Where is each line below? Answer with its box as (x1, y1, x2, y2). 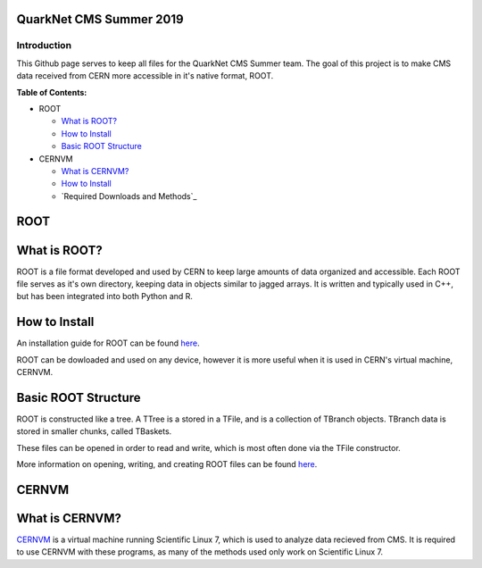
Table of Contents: (16, 87, 87, 97)
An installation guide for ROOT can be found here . (16, 338, 200, 348)
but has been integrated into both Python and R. (16, 291, 194, 302)
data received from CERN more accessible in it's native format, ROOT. (16, 71, 274, 81)
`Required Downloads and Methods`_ (61, 190, 197, 201)
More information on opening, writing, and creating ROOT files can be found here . (16, 459, 318, 470)
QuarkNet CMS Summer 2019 (16, 12, 184, 27)
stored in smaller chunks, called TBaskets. (16, 426, 172, 437)
